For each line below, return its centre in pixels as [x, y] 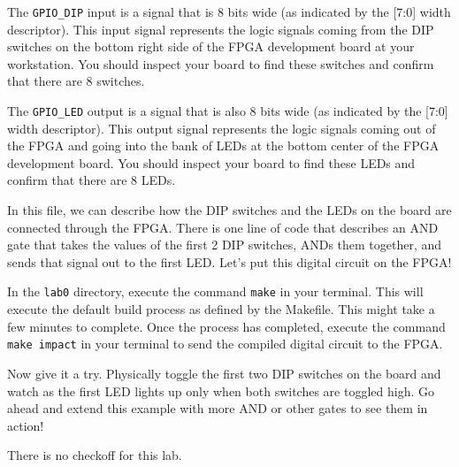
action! [26, 425]
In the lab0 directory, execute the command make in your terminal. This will [215, 291]
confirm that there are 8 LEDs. [92, 180]
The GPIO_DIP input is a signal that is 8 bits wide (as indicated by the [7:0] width [229, 11]
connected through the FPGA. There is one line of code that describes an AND [223, 227]
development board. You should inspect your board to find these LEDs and [211, 162]
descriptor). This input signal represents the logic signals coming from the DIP [221, 29]
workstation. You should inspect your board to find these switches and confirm [221, 63]
